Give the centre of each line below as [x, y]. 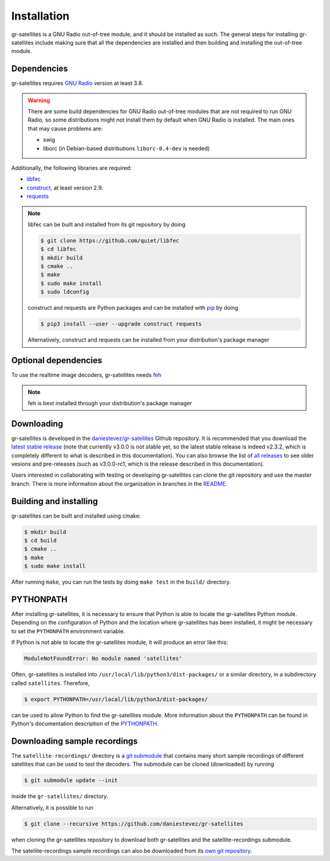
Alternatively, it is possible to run [53, 807]
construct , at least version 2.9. [65, 188]
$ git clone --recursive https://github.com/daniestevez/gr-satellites [134, 824]
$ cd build [40, 540]
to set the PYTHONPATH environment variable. [68, 631]
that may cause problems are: [65, 128]
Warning [39, 100]
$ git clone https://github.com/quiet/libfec [110, 240]
